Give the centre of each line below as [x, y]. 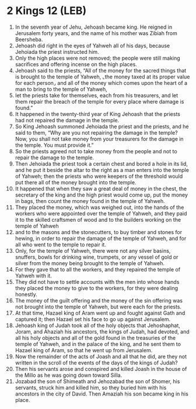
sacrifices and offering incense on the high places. [76, 64]
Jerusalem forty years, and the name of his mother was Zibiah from [96, 33]
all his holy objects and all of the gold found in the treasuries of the [95, 338]
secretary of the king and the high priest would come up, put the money [101, 195]
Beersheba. [29, 39]
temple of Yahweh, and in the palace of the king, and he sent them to [98, 344]
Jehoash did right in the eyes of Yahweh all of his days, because [92, 46]
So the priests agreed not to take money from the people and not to [96, 151]
